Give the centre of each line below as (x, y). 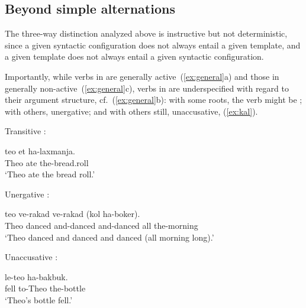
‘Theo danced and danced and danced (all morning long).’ (109, 237)
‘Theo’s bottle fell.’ (39, 299)
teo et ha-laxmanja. (40, 150)
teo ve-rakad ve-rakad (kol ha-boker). (73, 214)
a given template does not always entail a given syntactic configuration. (134, 56)
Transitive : (25, 131)
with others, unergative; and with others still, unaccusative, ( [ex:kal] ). (131, 111)
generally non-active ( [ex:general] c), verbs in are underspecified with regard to (147, 88)
